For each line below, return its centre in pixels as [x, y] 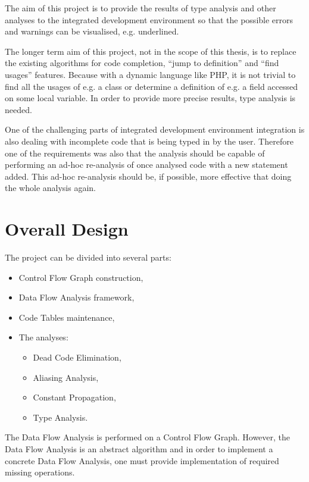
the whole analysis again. [50, 188]
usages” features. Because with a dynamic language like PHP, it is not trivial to [150, 74]
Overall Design [67, 229]
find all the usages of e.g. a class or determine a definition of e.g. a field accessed [152, 86]
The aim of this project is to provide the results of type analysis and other [141, 8]
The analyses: [43, 337]
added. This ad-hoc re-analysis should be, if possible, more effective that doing [148, 176]
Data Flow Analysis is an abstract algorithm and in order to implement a [139, 448]
